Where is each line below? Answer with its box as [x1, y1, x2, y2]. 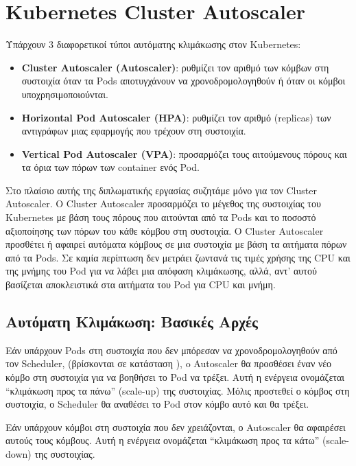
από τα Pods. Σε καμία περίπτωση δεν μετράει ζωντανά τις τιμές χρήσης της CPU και [5, 250, 351, 264]
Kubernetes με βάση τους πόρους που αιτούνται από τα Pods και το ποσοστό [5, 210, 316, 224]
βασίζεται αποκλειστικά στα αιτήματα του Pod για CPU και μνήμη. [5, 277, 276, 292]
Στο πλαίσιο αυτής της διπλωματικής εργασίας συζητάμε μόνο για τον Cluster [5, 183, 317, 197]
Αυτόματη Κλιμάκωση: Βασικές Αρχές [5, 311, 258, 332]
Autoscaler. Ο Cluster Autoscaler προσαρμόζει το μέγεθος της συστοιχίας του [5, 196, 321, 211]
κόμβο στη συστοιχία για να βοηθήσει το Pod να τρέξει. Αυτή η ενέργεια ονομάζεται [5, 370, 344, 384]
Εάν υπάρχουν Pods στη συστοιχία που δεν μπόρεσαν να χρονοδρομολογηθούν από [5, 342, 337, 357]
